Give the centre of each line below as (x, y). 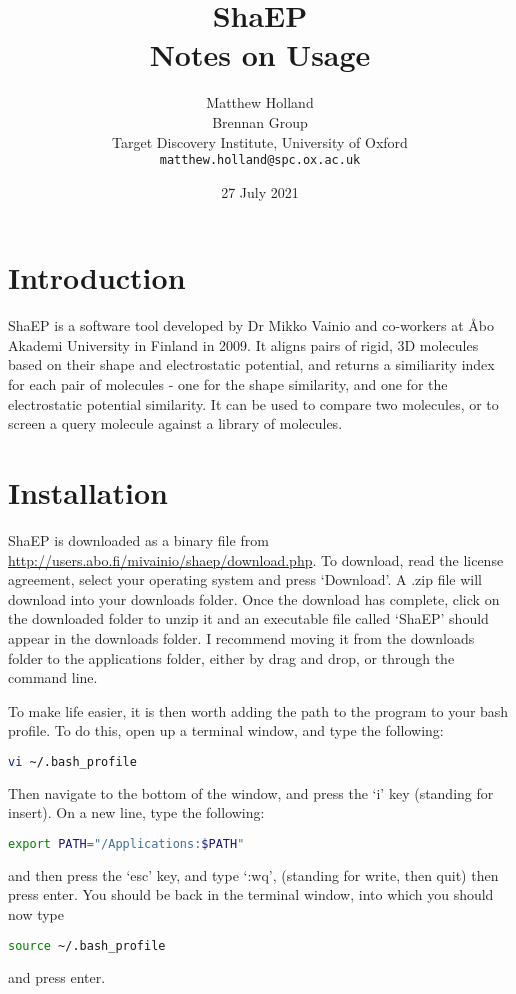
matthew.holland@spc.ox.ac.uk (260, 160)
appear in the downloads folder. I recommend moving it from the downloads (241, 637)
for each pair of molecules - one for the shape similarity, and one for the (228, 384)
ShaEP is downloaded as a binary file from (138, 539)
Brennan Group (260, 121)
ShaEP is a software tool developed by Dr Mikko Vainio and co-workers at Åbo (251, 325)
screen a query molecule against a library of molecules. (175, 423)
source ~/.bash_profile (87, 945)
